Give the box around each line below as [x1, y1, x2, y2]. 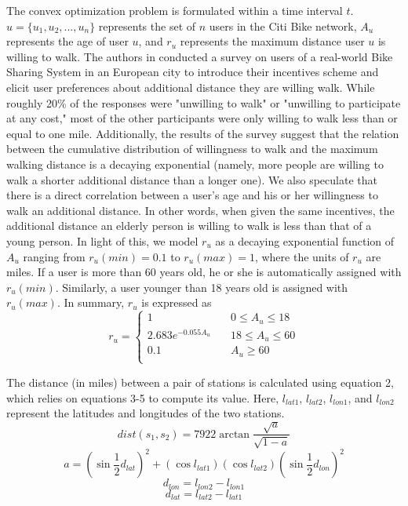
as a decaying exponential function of [215, 232, 395, 249]
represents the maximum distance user [180, 33, 365, 49]
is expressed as [141, 294, 212, 311]
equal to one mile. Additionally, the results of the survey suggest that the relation [6, 125, 399, 141]
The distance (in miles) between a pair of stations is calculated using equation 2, [6, 373, 394, 390]
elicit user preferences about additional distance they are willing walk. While [6, 78, 375, 95]
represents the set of [98, 17, 196, 34]
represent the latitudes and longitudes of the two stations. [6, 405, 285, 421]
